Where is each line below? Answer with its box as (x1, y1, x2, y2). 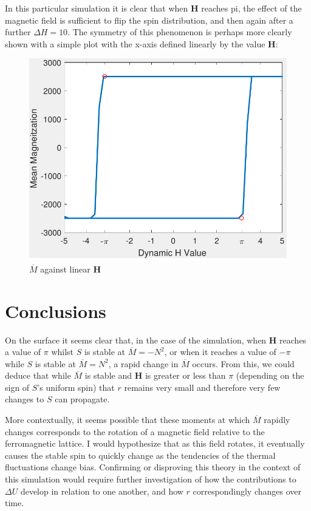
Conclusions (5, 298, 106, 323)
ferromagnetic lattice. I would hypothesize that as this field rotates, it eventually (5, 437, 305, 450)
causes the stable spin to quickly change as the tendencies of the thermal (5, 448, 276, 461)
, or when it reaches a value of (164, 345, 276, 358)
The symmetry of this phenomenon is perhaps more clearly (72, 25, 292, 38)
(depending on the (236, 369, 304, 382)
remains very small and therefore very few (124, 381, 281, 393)
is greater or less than (145, 369, 226, 382)
